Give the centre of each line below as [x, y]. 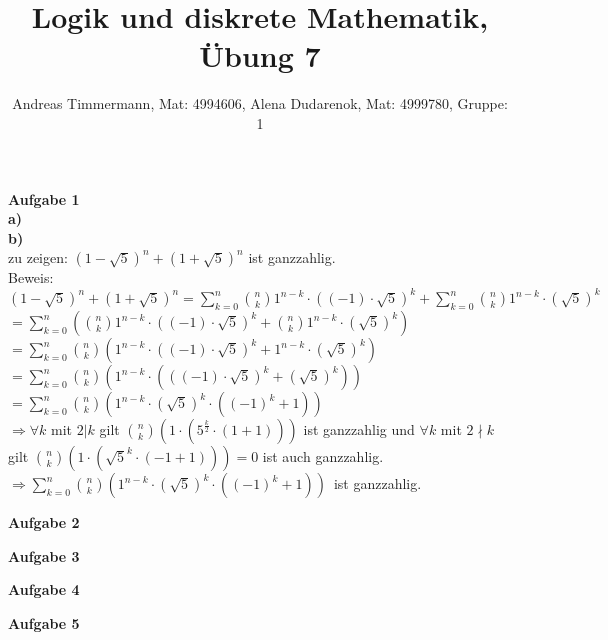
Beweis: [31, 277]
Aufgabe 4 [44, 589]
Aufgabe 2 [44, 522]
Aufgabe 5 [44, 622]
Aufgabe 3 [44, 555]
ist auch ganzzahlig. [323, 456]
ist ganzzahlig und [359, 429]
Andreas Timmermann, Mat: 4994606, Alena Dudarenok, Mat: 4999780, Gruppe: [260, 103]
